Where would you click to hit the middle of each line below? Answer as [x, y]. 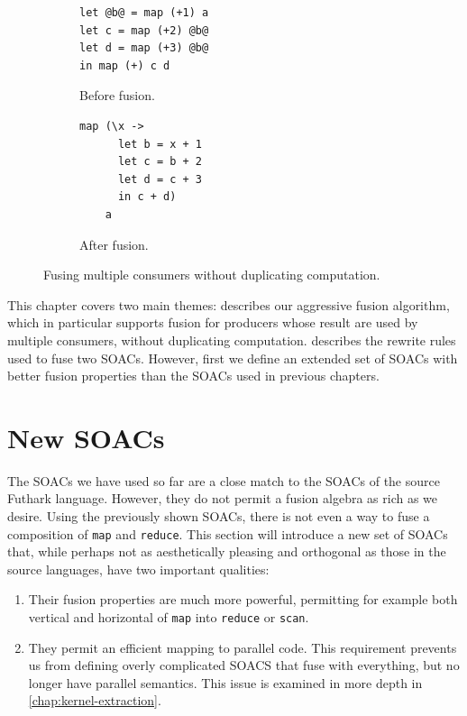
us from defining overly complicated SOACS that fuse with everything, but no [244, 665]
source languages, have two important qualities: [138, 569]
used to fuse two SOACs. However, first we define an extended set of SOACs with [233, 358]
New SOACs [86, 437]
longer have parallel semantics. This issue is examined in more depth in [225, 682]
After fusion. [114, 244]
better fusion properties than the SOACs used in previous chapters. [193, 376]
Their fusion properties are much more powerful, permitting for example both [243, 599]
